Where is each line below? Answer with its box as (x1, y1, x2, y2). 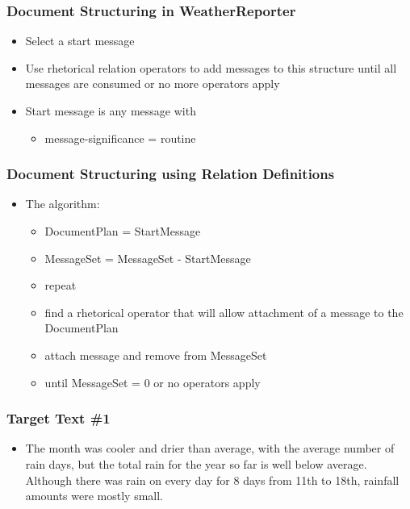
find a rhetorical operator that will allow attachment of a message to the (44, 303, 404, 320)
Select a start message (25, 32, 135, 49)
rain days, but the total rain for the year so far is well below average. (25, 455, 367, 472)
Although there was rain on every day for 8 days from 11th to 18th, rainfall (25, 471, 400, 488)
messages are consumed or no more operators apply (25, 75, 280, 92)
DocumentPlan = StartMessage (44, 223, 201, 239)
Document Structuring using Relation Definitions (6, 164, 335, 184)
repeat (44, 277, 77, 294)
